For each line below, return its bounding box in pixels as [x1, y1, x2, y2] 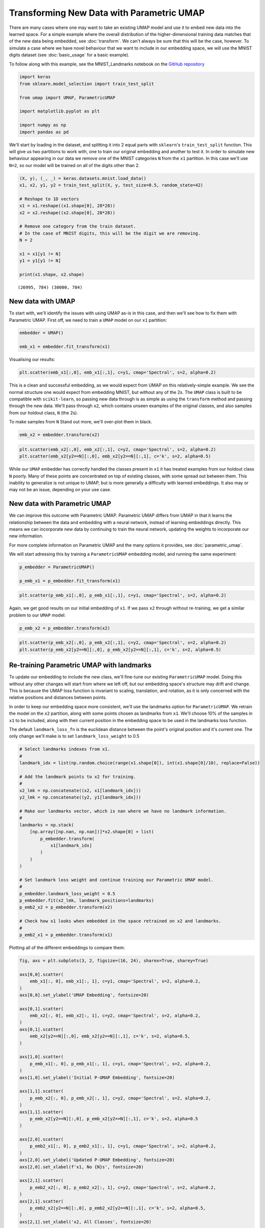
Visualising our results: [9, 357, 55, 363]
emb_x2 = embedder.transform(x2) [19, 432, 100, 438]
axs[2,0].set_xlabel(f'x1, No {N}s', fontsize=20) [19, 1164, 144, 1170]
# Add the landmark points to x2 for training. [19, 774, 136, 780]
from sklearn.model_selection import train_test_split [19, 81, 154, 86]
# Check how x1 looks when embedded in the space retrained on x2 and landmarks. [19, 919, 222, 924]
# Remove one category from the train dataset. [19, 223, 136, 229]
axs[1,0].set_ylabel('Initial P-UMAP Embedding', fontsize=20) [19, 1075, 175, 1080]
